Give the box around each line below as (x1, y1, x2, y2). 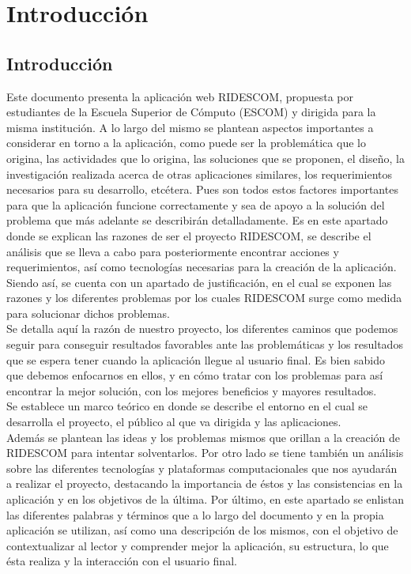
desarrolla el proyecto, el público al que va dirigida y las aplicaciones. (6, 414, 341, 430)
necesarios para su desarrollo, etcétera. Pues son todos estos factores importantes (6, 181, 398, 198)
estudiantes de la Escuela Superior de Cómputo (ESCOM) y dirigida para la (6, 104, 376, 120)
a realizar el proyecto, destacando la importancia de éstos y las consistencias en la (6, 475, 403, 492)
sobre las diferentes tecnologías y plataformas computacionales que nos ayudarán (6, 459, 398, 476)
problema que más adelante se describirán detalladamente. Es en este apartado (6, 212, 388, 228)
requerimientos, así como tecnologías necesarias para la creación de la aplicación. (6, 259, 397, 275)
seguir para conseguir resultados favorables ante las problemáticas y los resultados (6, 336, 403, 353)
